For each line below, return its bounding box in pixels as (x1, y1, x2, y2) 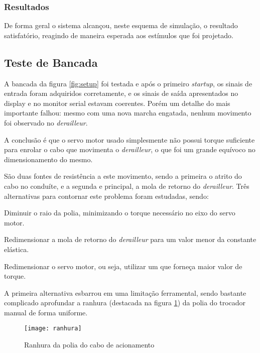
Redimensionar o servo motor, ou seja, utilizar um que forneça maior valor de (4, 261, 242, 271)
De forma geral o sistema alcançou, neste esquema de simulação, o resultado (4, 20, 238, 31)
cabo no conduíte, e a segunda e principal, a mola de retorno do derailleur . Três (4, 180, 249, 191)
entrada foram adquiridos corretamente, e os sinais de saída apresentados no (4, 88, 238, 98)
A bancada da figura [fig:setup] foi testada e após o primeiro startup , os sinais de (4, 78, 252, 88)
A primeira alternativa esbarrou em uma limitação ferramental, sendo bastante (4, 287, 246, 298)
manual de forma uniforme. (4, 307, 88, 317)
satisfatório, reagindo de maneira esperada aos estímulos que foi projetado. (4, 30, 233, 40)
